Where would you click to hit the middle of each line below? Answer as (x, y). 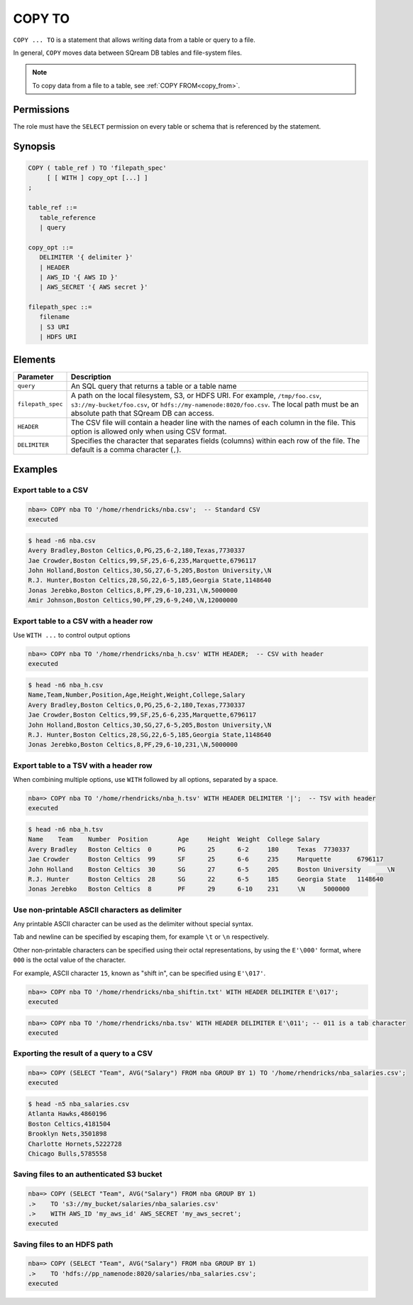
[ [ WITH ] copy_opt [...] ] (97, 178)
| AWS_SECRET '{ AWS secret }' (94, 287)
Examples (35, 469)
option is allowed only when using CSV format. (149, 431)
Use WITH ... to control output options (72, 635)
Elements (34, 359)
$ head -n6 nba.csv (62, 541)
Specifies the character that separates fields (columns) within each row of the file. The (215, 441)
